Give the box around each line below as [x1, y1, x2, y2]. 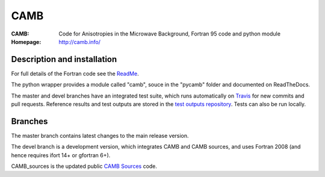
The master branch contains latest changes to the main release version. [11, 132, 189, 139]
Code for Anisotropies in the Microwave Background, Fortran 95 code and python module [58, 30, 281, 37]
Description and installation [11, 54, 117, 64]
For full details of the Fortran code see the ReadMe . [11, 70, 139, 77]
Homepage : [11, 38, 42, 45]
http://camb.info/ [58, 38, 101, 45]
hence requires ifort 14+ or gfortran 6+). [11, 151, 111, 159]
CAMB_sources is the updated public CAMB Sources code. [11, 163, 158, 170]
